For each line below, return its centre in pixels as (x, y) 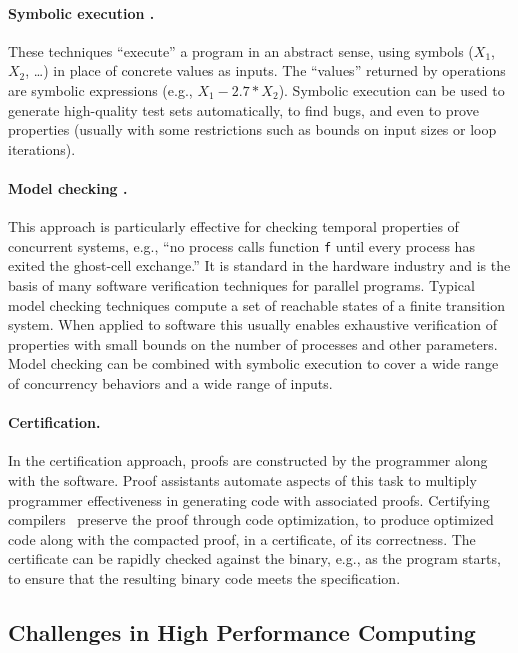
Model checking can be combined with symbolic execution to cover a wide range (253, 363)
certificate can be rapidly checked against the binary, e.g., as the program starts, (254, 558)
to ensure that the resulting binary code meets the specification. (204, 577)
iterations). (42, 148)
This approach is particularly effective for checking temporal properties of (233, 226)
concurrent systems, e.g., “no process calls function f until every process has (241, 245)
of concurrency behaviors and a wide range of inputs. (170, 382)
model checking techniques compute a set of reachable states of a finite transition (257, 304)
